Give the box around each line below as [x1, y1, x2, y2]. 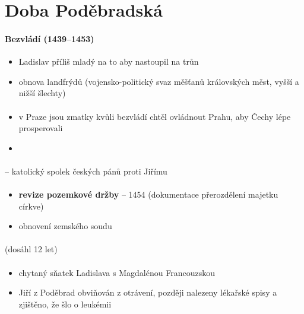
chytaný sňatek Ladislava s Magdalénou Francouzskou [18, 266, 215, 278]
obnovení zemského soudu [18, 220, 112, 232]
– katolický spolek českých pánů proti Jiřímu [5, 164, 167, 177]
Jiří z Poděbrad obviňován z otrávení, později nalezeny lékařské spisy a [18, 286, 277, 299]
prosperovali [18, 122, 63, 134]
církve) [18, 199, 44, 212]
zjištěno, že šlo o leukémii [18, 297, 112, 310]
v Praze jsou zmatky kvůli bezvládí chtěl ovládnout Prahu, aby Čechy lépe [18, 110, 291, 122]
